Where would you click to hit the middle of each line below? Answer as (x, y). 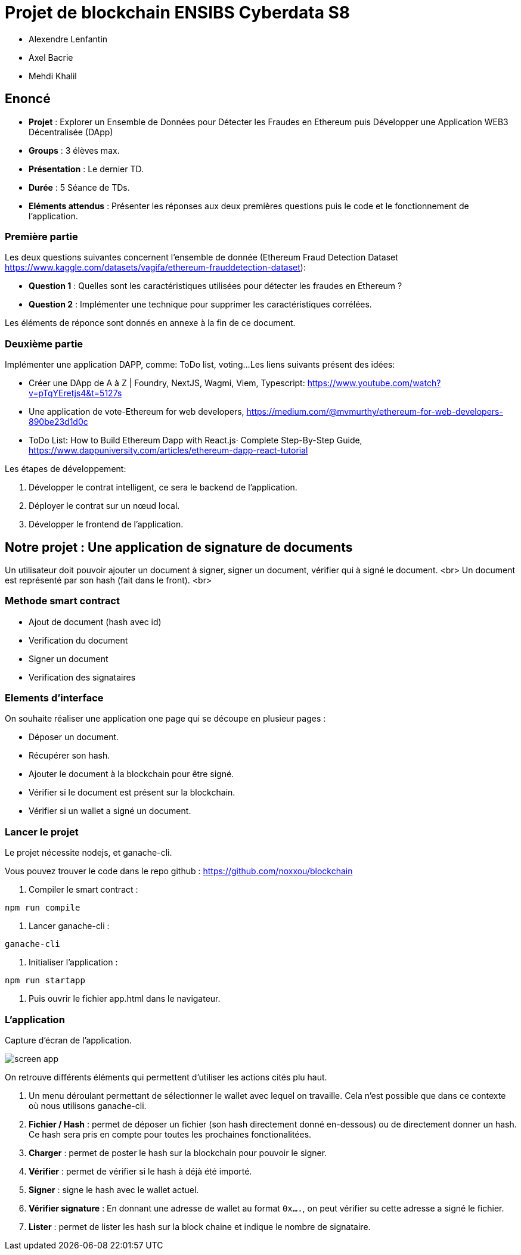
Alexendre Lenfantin (68, 39)
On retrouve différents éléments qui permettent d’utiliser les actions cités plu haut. (166, 1077)
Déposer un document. (74, 737)
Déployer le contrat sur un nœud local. (104, 506)
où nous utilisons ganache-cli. (88, 1105)
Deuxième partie (44, 344)
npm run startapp (45, 981)
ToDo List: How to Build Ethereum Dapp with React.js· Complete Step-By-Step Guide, (196, 440)
